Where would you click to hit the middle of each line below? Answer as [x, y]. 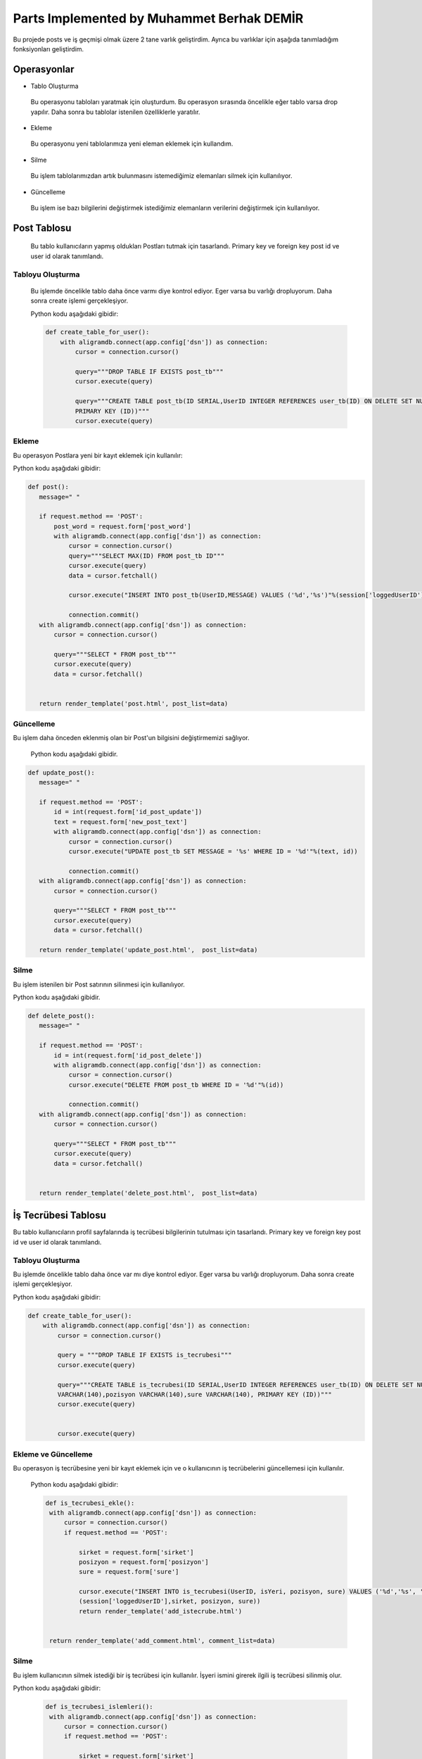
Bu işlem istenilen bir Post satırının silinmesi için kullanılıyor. [99, 984]
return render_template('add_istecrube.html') [160, 1611]
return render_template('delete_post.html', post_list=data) [148, 1193]
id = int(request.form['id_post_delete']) [128, 1055]
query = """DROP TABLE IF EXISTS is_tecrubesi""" [145, 1355]
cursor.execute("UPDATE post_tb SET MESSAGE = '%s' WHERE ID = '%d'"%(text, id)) [213, 851]
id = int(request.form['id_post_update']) [128, 812]
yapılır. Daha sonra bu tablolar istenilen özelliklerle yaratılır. [115, 112]
